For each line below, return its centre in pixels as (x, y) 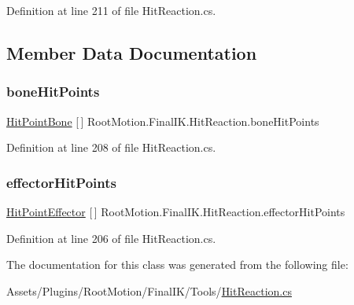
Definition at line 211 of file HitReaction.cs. (111, 10)
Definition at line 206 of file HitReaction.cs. (111, 238)
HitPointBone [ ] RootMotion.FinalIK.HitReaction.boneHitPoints (163, 121)
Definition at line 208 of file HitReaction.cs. (111, 147)
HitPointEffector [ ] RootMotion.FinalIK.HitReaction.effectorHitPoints (176, 211)
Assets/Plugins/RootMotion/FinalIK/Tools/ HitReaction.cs (149, 290)
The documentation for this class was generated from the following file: (177, 265)
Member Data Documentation (132, 52)
